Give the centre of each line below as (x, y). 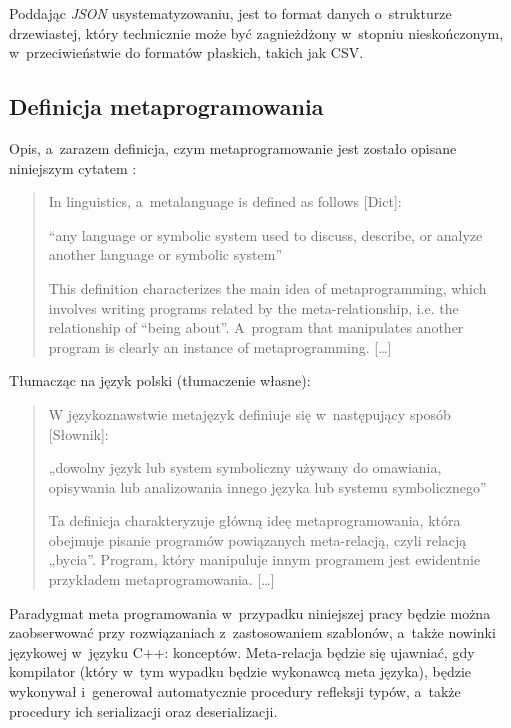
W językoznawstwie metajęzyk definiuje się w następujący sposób (249, 413)
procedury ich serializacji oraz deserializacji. (143, 710)
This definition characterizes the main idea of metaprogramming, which (267, 287)
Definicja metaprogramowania (166, 106)
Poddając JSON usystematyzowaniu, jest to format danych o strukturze (230, 13)
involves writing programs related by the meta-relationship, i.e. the (253, 307)
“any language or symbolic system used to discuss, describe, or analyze (265, 234)
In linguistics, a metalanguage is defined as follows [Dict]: (225, 201)
